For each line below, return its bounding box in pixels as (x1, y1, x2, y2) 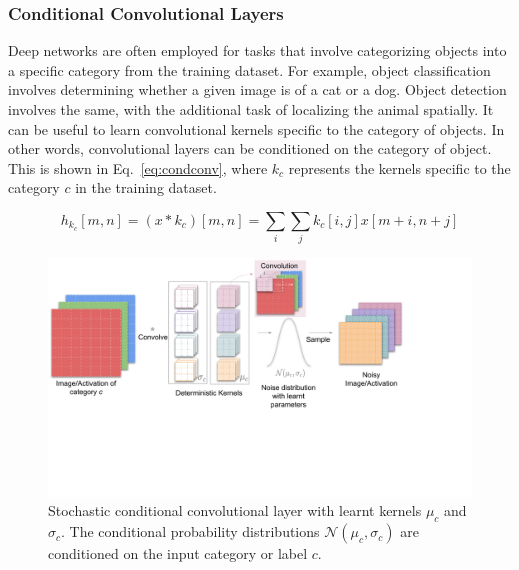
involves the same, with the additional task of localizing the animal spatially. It (8, 99, 494, 119)
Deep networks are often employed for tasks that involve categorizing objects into (8, 40, 507, 61)
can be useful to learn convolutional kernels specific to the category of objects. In (8, 118, 505, 139)
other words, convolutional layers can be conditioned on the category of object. (8, 138, 492, 159)
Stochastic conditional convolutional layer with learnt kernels (48, 500, 422, 521)
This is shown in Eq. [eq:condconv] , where (8, 157, 268, 178)
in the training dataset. (75, 177, 217, 198)
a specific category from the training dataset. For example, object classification (8, 59, 491, 80)
